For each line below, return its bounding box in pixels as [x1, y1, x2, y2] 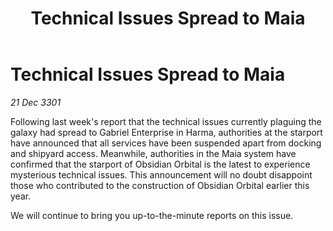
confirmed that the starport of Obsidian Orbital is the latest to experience [10, 158, 311, 170]
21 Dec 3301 [10, 96, 62, 108]
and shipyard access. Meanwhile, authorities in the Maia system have [10, 147, 297, 159]
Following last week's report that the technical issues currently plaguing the [10, 115, 322, 127]
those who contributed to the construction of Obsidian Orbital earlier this [10, 179, 310, 191]
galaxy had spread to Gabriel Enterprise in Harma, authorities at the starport [10, 126, 323, 138]
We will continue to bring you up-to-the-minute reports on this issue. [10, 209, 294, 221]
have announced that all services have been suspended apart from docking [10, 137, 322, 149]
